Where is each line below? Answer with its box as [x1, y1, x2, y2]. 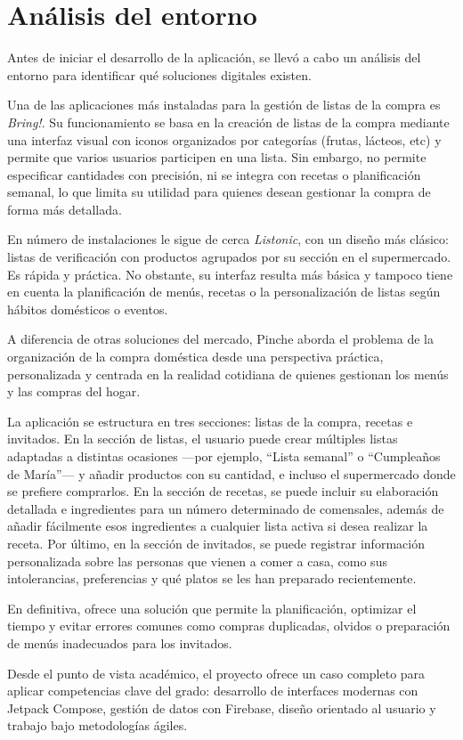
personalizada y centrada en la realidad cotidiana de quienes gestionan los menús [7, 364, 449, 383]
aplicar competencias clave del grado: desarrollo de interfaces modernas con [7, 681, 418, 700]
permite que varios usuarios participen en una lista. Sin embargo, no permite [7, 148, 426, 167]
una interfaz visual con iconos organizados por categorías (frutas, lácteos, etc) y [7, 130, 442, 149]
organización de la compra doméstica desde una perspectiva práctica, [7, 347, 384, 366]
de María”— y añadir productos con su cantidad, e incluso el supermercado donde [7, 464, 456, 483]
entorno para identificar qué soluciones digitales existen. [7, 65, 312, 84]
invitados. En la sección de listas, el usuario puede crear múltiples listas [7, 429, 398, 448]
